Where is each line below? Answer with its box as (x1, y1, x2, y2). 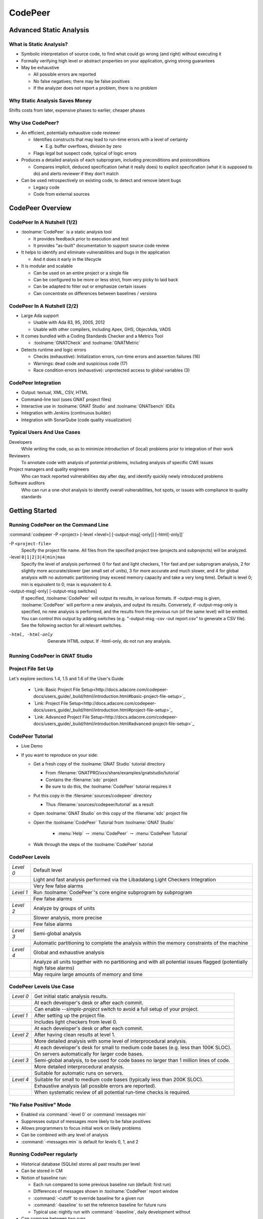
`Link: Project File (33, 700, 68, 706)
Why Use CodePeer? (9, 119, 59, 126)
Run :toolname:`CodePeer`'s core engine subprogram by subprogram (33, 889, 192, 896)
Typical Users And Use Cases (9, 429, 80, 436)
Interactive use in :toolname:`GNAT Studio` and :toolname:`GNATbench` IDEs (21, 403, 175, 409)
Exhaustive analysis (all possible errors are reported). (34, 1082, 157, 1089)
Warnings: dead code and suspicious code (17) (33, 360, 128, 366)
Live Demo (21, 743, 43, 749)
